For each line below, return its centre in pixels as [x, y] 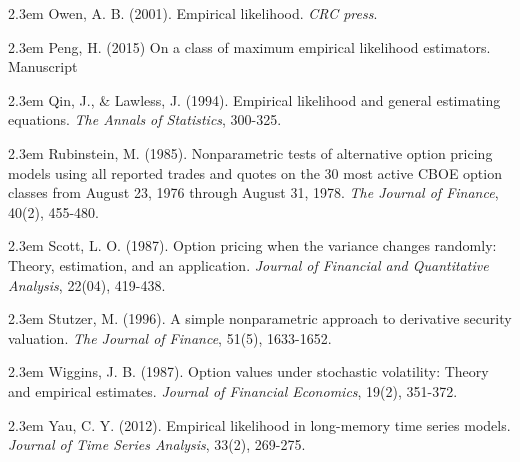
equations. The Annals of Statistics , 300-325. [145, 119]
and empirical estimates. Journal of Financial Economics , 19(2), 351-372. [233, 390]
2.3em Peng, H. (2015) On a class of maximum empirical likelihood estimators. [249, 46]
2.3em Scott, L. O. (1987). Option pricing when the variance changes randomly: [252, 245]
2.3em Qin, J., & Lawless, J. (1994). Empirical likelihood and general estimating [254, 99]
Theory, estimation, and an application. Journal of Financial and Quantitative [248, 264]
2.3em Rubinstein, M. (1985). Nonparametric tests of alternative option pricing [250, 152]
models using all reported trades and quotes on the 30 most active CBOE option [255, 172]
